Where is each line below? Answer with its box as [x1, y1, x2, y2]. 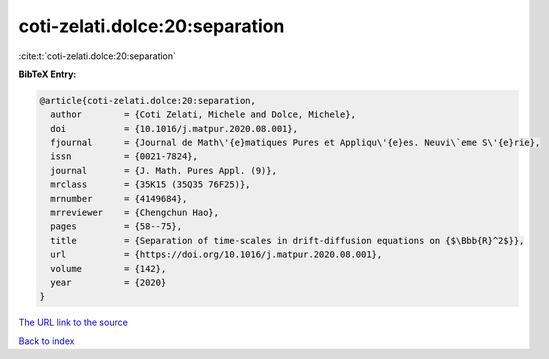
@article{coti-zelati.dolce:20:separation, [39, 95, 257, 106]
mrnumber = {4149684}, [50, 193, 188, 204]
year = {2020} [50, 277, 167, 288]
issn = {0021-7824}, [50, 151, 199, 162]
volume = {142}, [50, 263, 167, 274]
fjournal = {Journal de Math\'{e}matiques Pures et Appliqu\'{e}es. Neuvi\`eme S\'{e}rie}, [50, 137, 541, 149]
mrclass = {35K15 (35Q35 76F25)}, [50, 179, 251, 190]
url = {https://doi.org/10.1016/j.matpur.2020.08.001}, [50, 249, 383, 260]
